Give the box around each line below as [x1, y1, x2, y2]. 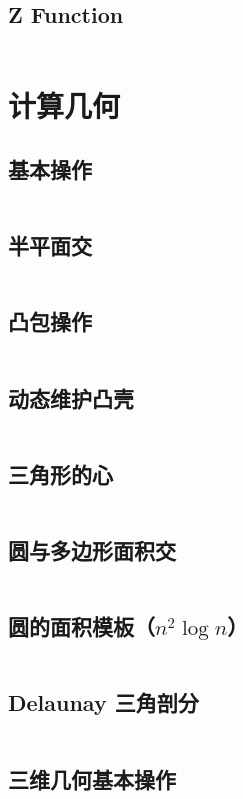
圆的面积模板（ [8, 611, 155, 642]
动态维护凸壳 [8, 382, 134, 413]
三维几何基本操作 [8, 763, 176, 794]
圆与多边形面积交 [8, 534, 176, 565]
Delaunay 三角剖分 [8, 687, 199, 718]
